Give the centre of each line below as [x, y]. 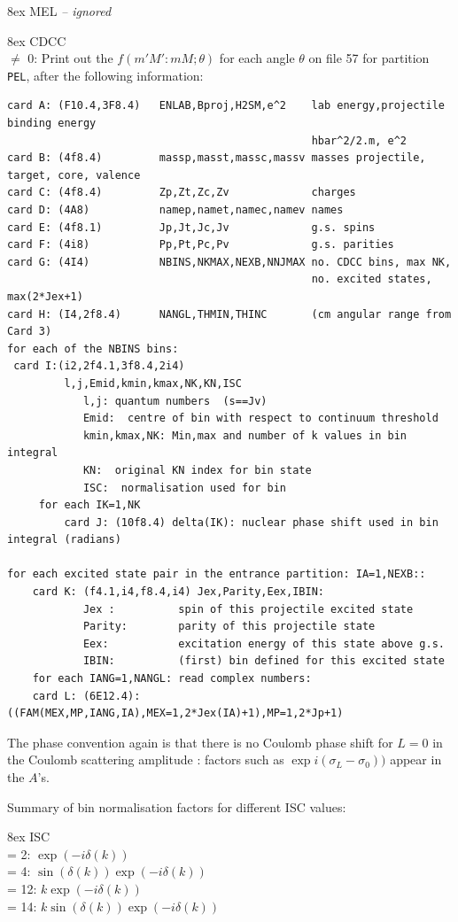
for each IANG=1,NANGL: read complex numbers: [172, 679]
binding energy [52, 124]
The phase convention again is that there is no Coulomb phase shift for [200, 742]
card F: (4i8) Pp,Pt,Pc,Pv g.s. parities [201, 245]
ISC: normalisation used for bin [184, 488]
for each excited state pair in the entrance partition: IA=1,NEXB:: [217, 574]
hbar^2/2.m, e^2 [359, 140]
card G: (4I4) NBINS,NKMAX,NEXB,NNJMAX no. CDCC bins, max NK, [229, 262]
